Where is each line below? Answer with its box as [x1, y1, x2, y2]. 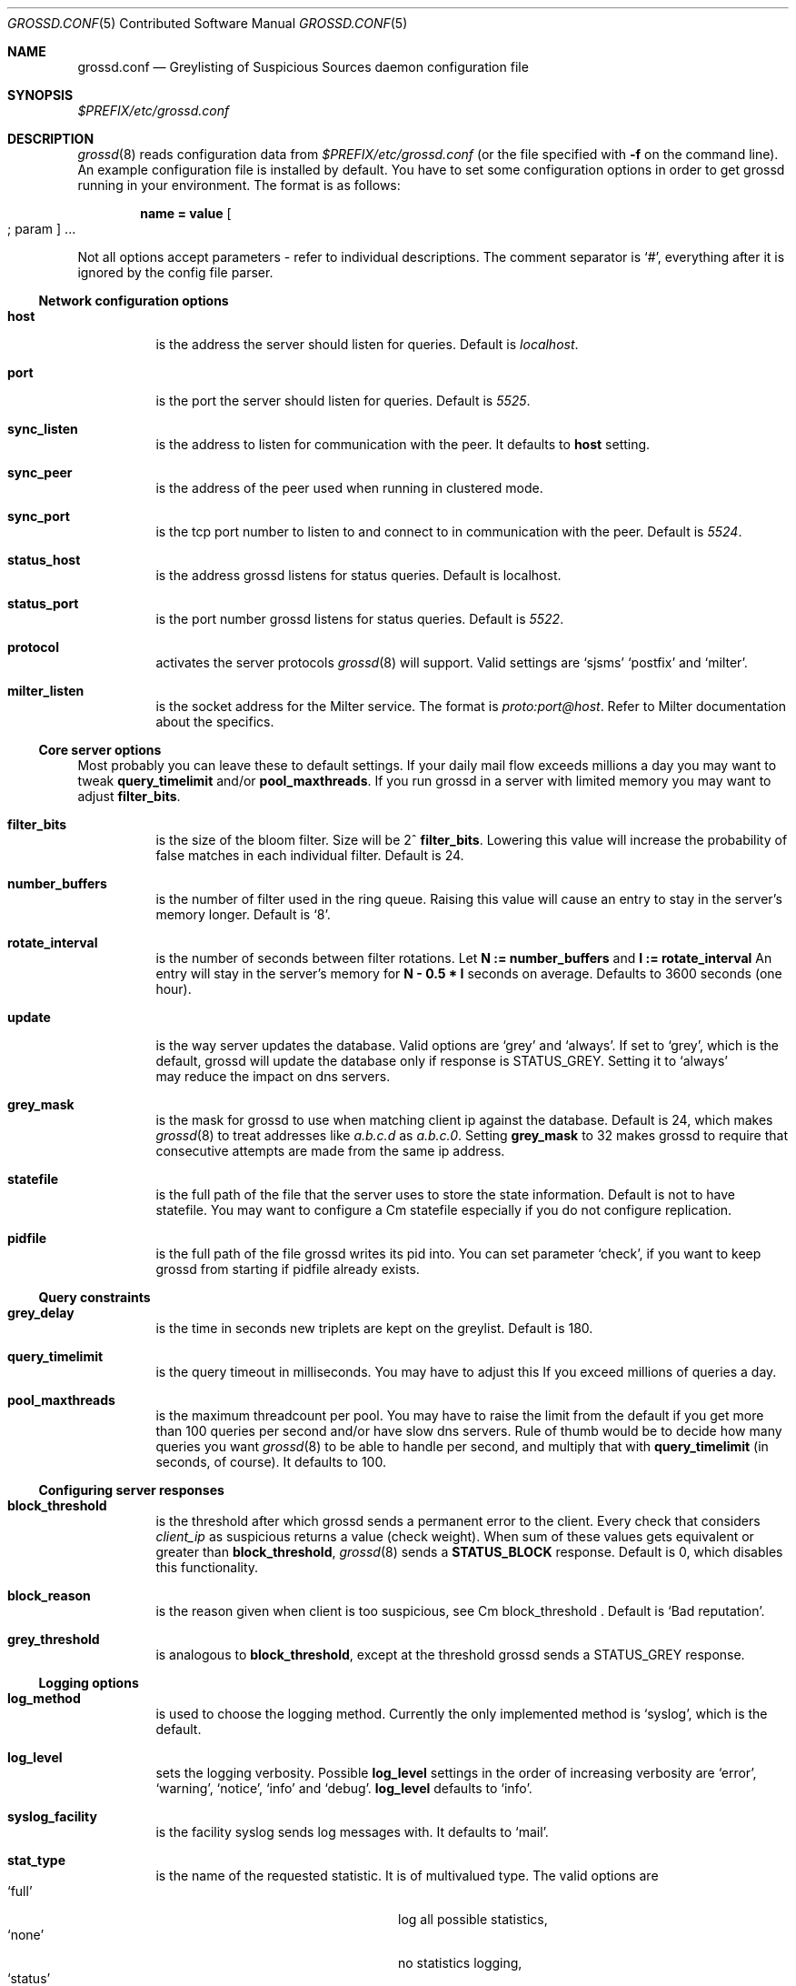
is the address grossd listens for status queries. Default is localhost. [155, 567, 562, 583]
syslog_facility [7, 1809, 97, 1824]
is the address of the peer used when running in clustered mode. [155, 480, 543, 496]
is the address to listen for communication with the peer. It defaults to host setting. [155, 436, 651, 452]
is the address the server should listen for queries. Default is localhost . [155, 336, 579, 352]
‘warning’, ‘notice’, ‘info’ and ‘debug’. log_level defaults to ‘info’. [155, 1780, 532, 1796]
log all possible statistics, [398, 1911, 548, 1927]
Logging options [38, 1675, 139, 1690]
